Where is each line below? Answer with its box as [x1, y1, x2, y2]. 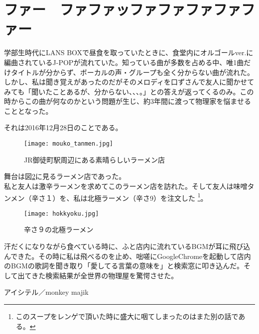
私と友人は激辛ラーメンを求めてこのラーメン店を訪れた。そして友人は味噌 [4, 180, 248, 191]
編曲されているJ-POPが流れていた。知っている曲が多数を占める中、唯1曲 [4, 57, 244, 67]
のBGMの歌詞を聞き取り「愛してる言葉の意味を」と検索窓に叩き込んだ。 [4, 260, 244, 271]
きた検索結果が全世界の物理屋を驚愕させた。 [31, 270, 178, 280]
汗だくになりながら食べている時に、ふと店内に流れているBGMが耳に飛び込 [4, 241, 251, 251]
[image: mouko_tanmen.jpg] [24, 140, 113, 148]
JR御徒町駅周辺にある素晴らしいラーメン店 [24, 154, 165, 165]
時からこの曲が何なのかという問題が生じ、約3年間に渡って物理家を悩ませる [4, 96, 251, 106]
